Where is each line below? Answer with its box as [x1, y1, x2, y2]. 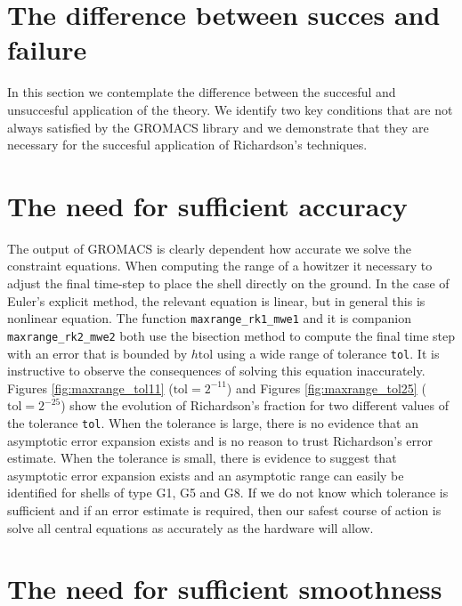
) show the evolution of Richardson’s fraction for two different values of [61, 396, 450, 415]
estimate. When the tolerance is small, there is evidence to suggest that [7, 448, 397, 467]
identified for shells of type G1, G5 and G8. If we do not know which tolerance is [7, 483, 449, 502]
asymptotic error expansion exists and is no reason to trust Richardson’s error [7, 431, 434, 449]
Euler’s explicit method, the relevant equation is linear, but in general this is [7, 291, 426, 310]
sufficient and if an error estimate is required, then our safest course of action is [7, 500, 442, 519]
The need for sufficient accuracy [7, 187, 408, 223]
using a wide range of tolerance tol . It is [216, 343, 440, 362]
